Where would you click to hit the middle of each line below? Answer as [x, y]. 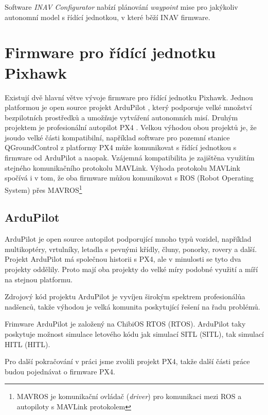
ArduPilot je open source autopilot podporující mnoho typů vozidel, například [128, 239]
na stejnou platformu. [39, 279]
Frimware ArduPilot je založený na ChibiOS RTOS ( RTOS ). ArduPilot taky [125, 324]
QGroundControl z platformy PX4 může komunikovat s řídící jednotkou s [121, 147]
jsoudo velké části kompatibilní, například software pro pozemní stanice [117, 137]
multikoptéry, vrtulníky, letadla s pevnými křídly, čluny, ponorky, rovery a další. [131, 249]
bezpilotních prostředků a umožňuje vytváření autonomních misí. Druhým [121, 117]
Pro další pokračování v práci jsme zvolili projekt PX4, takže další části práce [127, 361]
